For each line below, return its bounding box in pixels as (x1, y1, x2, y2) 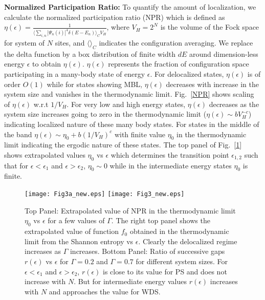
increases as (25, 246, 61, 256)
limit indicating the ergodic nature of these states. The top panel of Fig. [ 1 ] (4, 139, 242, 150)
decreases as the (209, 98, 259, 109)
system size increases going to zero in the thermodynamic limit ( (4, 109, 207, 119)
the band (4, 128, 32, 139)
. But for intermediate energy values (74, 276, 187, 287)
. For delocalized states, (150, 68, 224, 79)
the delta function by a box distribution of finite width (4, 48, 176, 59)
